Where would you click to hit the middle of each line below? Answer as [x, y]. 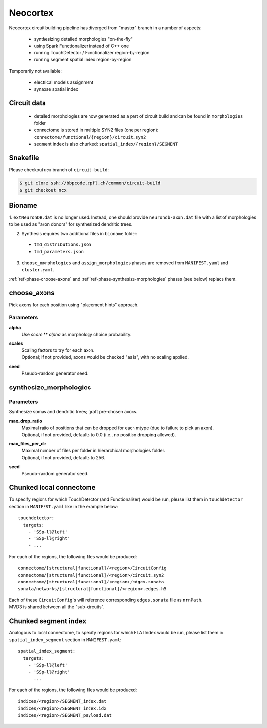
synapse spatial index [56, 89]
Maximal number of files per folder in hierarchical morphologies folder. [93, 451]
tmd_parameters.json [59, 252]
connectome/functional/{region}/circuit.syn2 [90, 137]
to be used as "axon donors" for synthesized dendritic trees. [71, 224]
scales [16, 343]
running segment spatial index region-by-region [83, 60]
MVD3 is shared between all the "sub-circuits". [57, 607]
